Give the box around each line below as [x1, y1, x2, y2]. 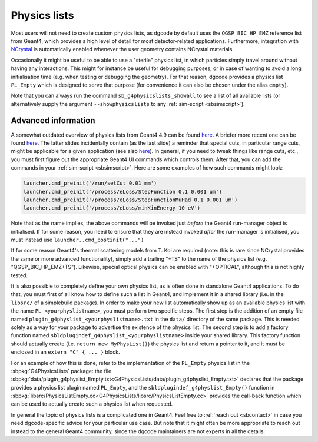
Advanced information [11, 115, 95, 126]
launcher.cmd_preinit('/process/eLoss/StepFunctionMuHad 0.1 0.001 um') [23, 196, 238, 203]
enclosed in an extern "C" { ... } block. [11, 348, 120, 355]
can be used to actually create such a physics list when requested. [11, 400, 173, 407]
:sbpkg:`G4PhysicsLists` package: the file [11, 367, 112, 374]
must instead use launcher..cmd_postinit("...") [11, 236, 144, 244]
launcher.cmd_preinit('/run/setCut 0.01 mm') [23, 180, 157, 187]
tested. [11, 271, 28, 279]
